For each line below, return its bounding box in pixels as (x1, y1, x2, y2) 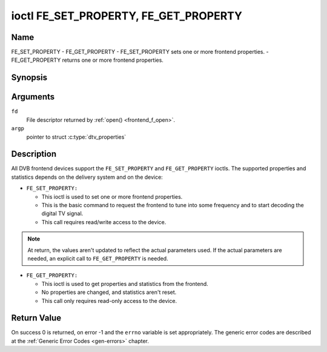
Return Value (11, 313, 62, 324)
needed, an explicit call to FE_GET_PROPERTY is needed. (27, 254, 169, 262)
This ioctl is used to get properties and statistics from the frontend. (41, 280, 208, 287)
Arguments (11, 91, 55, 102)
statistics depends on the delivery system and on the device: (11, 173, 163, 181)
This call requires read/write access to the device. (41, 218, 167, 225)
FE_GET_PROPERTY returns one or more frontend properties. (11, 56, 163, 64)
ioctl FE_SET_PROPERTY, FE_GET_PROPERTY (11, 9, 242, 22)
